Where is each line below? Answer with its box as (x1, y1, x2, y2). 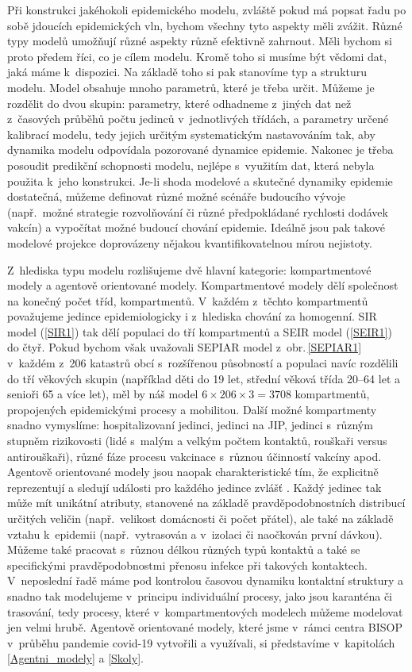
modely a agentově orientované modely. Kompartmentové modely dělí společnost (7, 277, 399, 294)
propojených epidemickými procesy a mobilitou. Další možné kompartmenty (7, 401, 377, 417)
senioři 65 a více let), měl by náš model (7, 386, 198, 402)
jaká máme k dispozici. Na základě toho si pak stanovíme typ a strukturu (7, 63, 368, 80)
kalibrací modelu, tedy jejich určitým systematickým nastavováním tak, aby (7, 125, 375, 142)
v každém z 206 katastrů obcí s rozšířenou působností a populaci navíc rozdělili (7, 355, 399, 371)
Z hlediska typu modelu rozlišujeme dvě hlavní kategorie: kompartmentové (7, 261, 372, 278)
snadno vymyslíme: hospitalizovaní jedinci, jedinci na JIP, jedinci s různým (7, 417, 373, 433)
